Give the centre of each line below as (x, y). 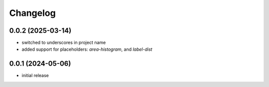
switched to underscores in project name (64, 43)
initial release (35, 76)
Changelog (32, 13)
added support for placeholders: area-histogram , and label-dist (87, 49)
